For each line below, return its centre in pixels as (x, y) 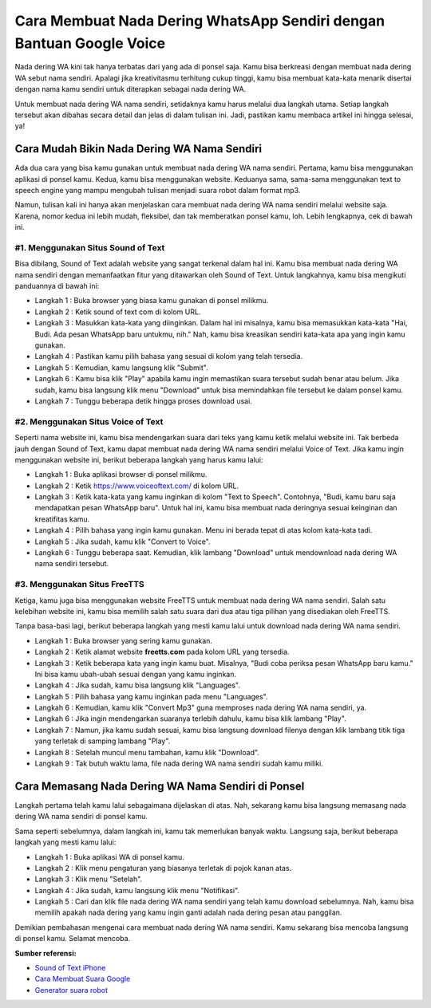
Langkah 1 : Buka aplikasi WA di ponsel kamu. (110, 856)
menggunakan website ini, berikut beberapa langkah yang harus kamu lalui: (139, 459)
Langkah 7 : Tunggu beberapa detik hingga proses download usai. (144, 401)
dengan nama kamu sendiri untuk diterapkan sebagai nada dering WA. (130, 89)
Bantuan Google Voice (90, 43)
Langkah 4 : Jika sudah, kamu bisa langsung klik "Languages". (138, 685)
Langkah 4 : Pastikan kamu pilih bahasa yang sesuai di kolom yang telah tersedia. (169, 356)
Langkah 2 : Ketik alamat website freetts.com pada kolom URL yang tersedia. (162, 652)
